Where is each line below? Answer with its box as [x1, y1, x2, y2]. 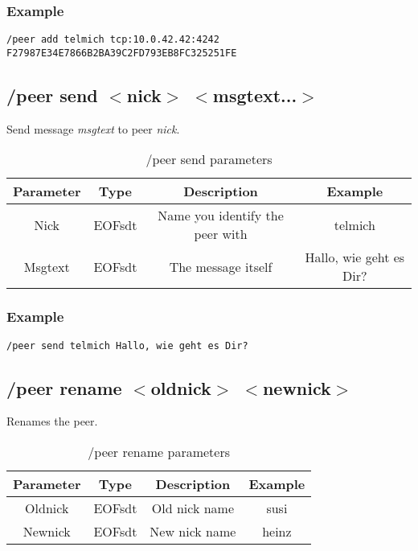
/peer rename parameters [88, 442, 230, 461]
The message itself [169, 257, 273, 276]
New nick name [150, 522, 236, 541]
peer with [194, 224, 248, 244]
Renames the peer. [6, 413, 98, 430]
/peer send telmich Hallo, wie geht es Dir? [6, 339, 248, 352]
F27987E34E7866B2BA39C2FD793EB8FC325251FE [6, 47, 237, 59]
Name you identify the [158, 206, 284, 225]
